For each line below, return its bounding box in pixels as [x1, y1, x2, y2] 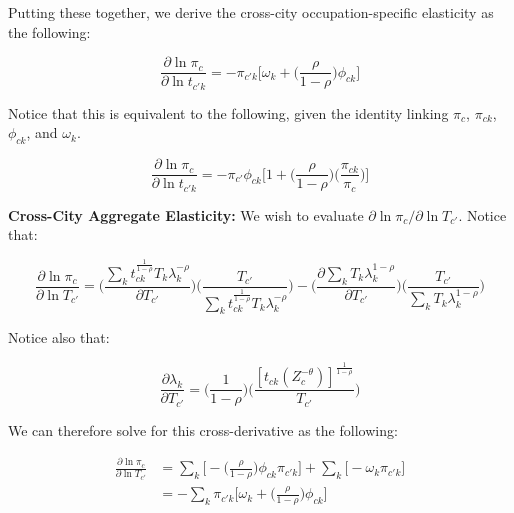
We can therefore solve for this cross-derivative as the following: [8, 419, 398, 440]
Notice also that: [8, 327, 110, 348]
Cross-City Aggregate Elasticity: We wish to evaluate [8, 204, 364, 225]
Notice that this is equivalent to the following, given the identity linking [8, 102, 449, 123]
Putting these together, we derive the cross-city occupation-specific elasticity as [8, 2, 494, 22]
